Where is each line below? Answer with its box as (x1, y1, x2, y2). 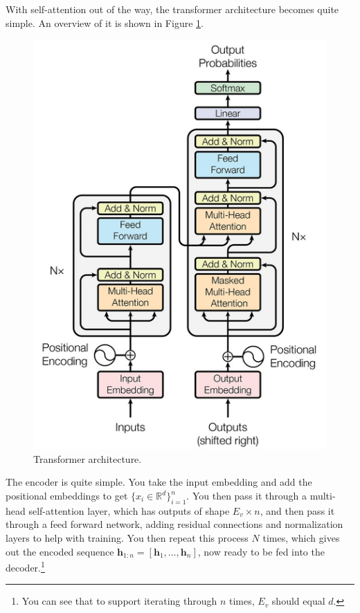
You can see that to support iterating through (21, 594, 217, 608)
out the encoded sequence (6, 544, 114, 558)
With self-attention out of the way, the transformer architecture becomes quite (6, 2, 339, 16)
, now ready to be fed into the (197, 544, 325, 558)
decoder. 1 (6, 558, 45, 574)
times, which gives (262, 531, 340, 545)
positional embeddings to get (6, 488, 128, 503)
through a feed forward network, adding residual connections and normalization (6, 517, 343, 531)
